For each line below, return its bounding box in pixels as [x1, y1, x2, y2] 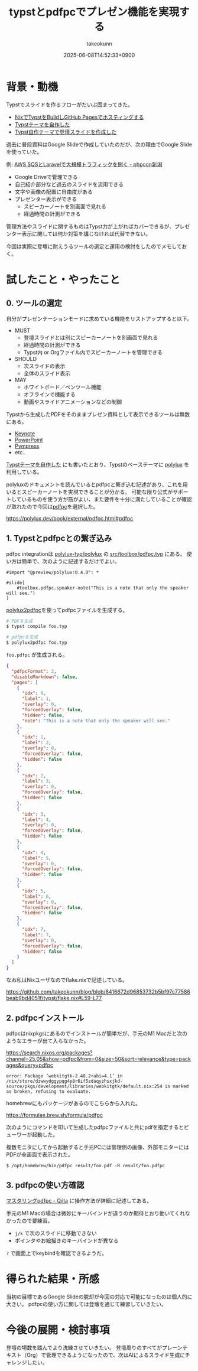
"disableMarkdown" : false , [11, 674, 78, 680]
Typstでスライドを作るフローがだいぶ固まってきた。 [6, 101, 133, 108]
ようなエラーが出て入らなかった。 [6, 1037, 89, 1044]
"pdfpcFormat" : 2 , [11, 668, 57, 674]
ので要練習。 [21, 1217, 53, 1224]
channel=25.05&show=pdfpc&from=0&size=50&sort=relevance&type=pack [6, 1055, 191, 1062]
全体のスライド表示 [23, 370, 71, 377]
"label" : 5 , [21, 855, 51, 861]
